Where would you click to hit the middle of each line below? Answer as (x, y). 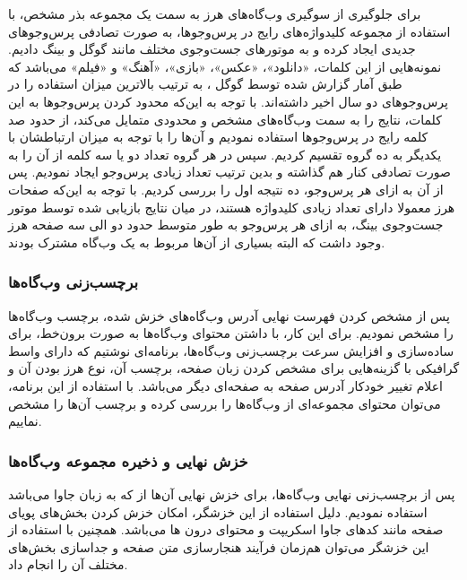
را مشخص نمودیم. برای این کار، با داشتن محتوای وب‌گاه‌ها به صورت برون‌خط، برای (231, 333)
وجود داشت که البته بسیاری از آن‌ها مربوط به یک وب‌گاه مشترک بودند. (197, 242)
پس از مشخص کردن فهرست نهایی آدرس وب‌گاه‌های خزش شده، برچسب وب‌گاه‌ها (229, 315)
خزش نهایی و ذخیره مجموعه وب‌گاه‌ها (128, 460)
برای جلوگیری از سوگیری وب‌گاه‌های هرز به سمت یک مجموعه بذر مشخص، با (215, 13)
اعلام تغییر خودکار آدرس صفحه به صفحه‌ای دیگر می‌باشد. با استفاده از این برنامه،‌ (225, 385)
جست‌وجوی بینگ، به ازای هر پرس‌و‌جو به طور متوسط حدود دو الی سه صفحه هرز (226, 225)
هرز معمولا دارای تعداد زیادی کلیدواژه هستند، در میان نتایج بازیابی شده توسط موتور (232, 207)
